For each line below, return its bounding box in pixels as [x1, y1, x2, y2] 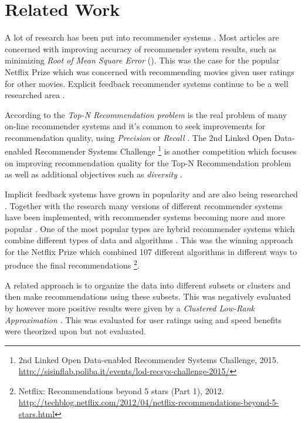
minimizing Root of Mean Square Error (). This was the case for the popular [5, 54, 280, 66]
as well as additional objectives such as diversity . [5, 168, 182, 180]
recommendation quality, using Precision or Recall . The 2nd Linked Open [5, 131, 272, 143]
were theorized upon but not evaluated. [5, 325, 146, 337]
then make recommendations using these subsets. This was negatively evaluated [5, 290, 291, 303]
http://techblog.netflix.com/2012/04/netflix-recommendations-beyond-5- [18, 396, 279, 408]
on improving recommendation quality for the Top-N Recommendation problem [5, 156, 292, 169]
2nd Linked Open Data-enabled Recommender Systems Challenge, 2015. [18, 353, 279, 365]
